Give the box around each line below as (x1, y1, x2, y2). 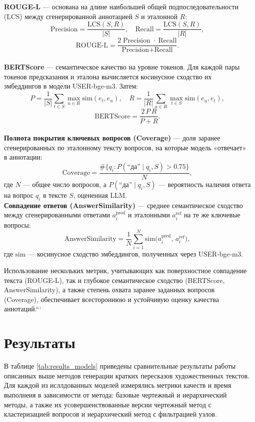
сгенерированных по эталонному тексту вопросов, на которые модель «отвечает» (4, 142, 247, 152)
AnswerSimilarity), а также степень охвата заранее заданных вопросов (4, 284, 215, 295)
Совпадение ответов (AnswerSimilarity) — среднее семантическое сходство (4, 200, 243, 210)
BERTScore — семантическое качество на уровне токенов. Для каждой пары (4, 61, 240, 71)
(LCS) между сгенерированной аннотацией (4, 11, 132, 21)
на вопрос (4, 189, 33, 200)
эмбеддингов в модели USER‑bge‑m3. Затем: (4, 81, 138, 91)
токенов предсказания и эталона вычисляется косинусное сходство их (4, 71, 212, 81)
